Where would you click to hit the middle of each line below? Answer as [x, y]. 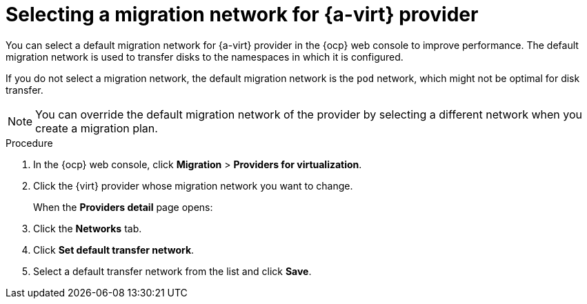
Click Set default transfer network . [114, 250]
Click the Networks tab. [88, 228]
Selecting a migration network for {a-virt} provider [242, 14]
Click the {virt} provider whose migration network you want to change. [193, 185]
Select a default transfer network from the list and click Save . [172, 271]
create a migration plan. [97, 128]
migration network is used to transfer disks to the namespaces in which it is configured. [205, 57]
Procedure [29, 143]
